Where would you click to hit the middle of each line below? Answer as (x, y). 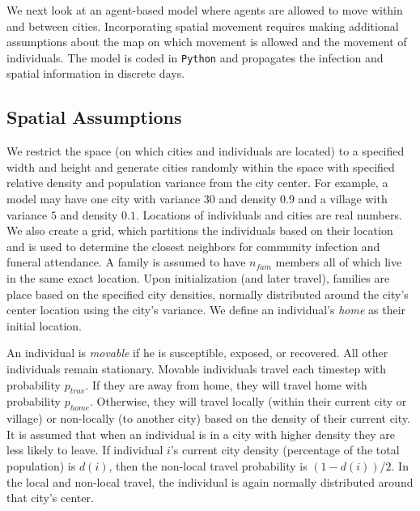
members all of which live (339, 262)
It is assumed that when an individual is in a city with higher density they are (201, 434)
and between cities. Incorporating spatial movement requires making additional (203, 26)
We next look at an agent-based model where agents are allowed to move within (205, 10)
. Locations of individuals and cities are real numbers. (269, 214)
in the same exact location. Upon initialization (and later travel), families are (198, 277)
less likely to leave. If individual (85, 450)
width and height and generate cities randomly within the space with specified (201, 166)
